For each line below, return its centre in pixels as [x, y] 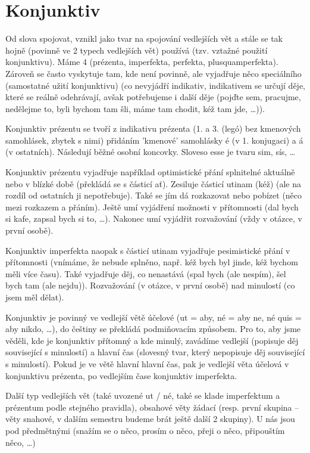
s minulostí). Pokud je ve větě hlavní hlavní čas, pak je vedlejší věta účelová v [147, 363]
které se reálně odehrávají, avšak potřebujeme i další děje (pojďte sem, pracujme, [153, 97]
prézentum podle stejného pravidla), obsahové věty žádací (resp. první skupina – [152, 407]
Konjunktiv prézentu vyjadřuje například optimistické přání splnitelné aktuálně [150, 172]
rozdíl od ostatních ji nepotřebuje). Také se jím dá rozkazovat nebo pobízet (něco [154, 195]
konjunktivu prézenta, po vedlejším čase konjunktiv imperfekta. [121, 375]
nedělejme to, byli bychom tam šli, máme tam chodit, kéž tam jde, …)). [135, 108]
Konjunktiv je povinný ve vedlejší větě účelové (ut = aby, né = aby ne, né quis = [154, 317]
